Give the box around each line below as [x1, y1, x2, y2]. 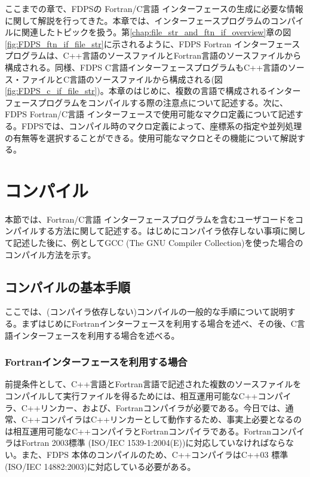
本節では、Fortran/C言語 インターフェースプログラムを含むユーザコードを [5, 212, 295, 225]
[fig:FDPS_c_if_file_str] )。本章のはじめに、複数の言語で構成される [5, 84, 268, 97]
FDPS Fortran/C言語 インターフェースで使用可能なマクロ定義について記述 [5, 108, 295, 120]
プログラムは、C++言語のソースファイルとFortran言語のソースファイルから [5, 49, 302, 62]
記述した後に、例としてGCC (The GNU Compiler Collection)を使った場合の [13, 236, 303, 249]
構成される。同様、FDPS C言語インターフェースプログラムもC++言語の [5, 60, 288, 73]
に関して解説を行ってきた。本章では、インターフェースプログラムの [5, 14, 271, 26]
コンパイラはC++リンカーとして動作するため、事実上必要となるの [40, 413, 302, 426]
